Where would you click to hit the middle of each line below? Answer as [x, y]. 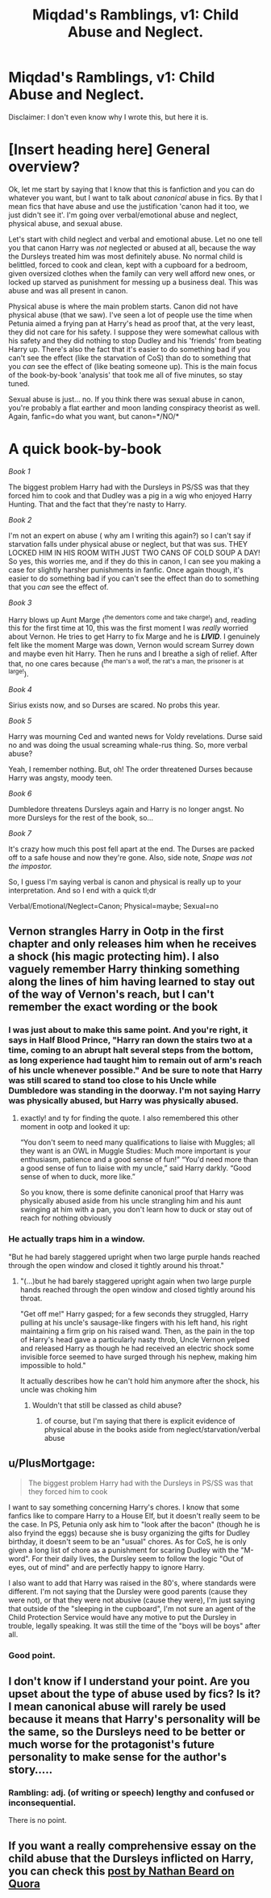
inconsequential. [42, 1803]
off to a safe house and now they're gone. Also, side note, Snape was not [130, 857]
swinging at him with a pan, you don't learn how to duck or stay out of [136, 1210]
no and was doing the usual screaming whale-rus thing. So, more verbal [128, 745]
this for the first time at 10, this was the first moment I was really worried [128, 628]
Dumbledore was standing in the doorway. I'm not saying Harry [135, 1090]
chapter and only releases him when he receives [133, 944]
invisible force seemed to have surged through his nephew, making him [138, 1356]
